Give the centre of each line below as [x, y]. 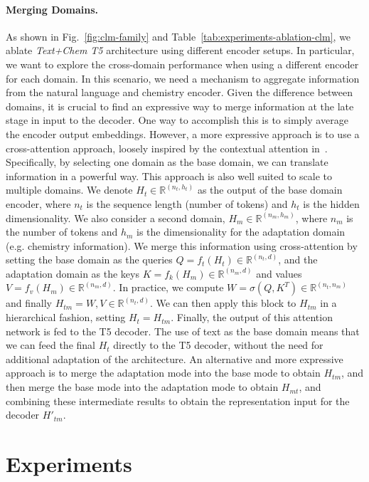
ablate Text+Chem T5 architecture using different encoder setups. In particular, [180, 50]
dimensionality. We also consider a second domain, [116, 218]
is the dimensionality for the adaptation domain [241, 232]
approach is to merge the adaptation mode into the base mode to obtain [163, 373]
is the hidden [331, 203]
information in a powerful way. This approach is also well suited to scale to [169, 175]
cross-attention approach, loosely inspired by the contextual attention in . [167, 148]
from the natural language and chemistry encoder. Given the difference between [180, 92]
